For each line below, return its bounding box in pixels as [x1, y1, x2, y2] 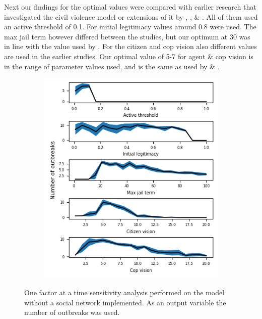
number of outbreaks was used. [24, 307, 120, 317]
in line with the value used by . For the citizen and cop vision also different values [4, 41, 257, 52]
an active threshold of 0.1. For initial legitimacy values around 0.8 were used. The [4, 21, 256, 32]
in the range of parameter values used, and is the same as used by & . [4, 61, 220, 71]
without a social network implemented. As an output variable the [24, 297, 226, 307]
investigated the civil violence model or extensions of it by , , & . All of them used [4, 11, 258, 22]
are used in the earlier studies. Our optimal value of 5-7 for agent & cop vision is [4, 51, 253, 61]
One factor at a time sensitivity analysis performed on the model [24, 287, 225, 298]
